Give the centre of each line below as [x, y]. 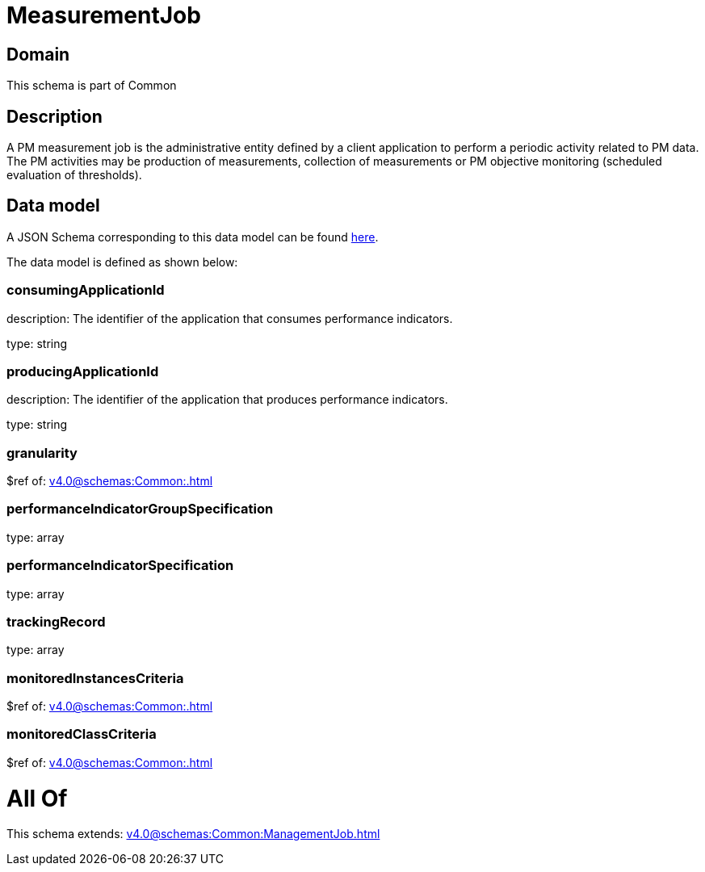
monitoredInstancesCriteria [95, 678]
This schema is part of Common [92, 86]
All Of [37, 798]
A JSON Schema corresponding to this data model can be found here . [193, 237]
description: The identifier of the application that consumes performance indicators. [230, 318]
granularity [42, 453]
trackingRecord [56, 621]
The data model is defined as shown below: [122, 262]
